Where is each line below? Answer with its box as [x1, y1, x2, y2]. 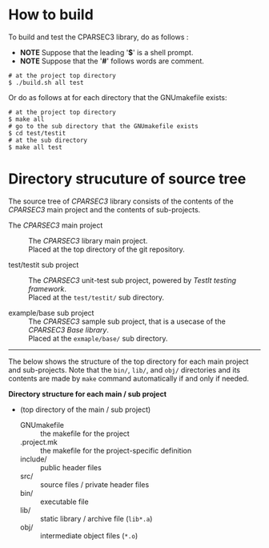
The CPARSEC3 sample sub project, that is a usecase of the [28, 316, 226, 326]
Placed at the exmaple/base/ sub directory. [28, 333, 168, 343]
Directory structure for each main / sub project [8, 389, 167, 398]
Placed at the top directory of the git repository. [28, 244, 186, 254]
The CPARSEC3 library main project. [28, 236, 148, 245]
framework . [28, 284, 66, 293]
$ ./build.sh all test [8, 79, 84, 87]
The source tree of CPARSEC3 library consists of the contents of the [8, 196, 234, 206]
